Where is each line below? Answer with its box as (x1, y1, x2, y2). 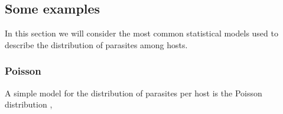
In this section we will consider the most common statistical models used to (5, 27, 278, 39)
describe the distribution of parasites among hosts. (5, 38, 188, 51)
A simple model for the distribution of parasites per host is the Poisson (5, 86, 262, 99)
